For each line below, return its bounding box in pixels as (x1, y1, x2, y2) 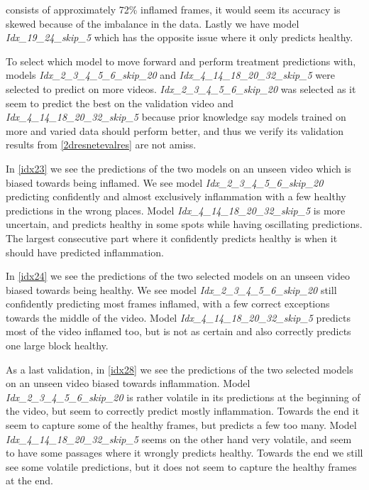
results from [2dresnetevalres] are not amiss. (6, 137, 197, 152)
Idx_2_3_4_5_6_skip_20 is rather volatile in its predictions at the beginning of (6, 389, 360, 404)
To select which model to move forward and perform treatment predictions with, (6, 53, 356, 68)
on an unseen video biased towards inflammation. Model (6, 376, 250, 391)
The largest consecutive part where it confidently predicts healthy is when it (6, 230, 338, 245)
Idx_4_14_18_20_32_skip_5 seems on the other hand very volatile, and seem (6, 431, 352, 446)
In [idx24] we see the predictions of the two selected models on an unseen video (6, 268, 350, 283)
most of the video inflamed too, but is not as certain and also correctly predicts (6, 324, 351, 339)
